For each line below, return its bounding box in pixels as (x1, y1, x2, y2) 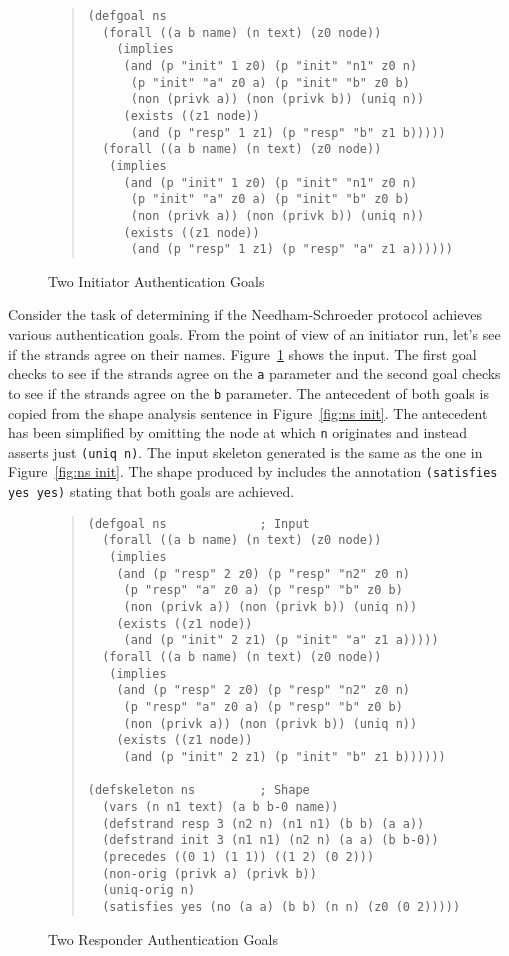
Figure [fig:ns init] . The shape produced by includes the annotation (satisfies (8, 461, 498, 482)
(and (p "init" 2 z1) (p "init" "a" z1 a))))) (123, 633, 439, 648)
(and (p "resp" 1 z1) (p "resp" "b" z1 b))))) (130, 125, 446, 140)
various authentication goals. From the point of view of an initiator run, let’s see (8, 324, 501, 345)
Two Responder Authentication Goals (48, 928, 278, 949)
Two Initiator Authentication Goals (48, 270, 265, 291)
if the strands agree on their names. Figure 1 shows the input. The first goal (8, 343, 477, 364)
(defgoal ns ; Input (87, 516, 310, 531)
